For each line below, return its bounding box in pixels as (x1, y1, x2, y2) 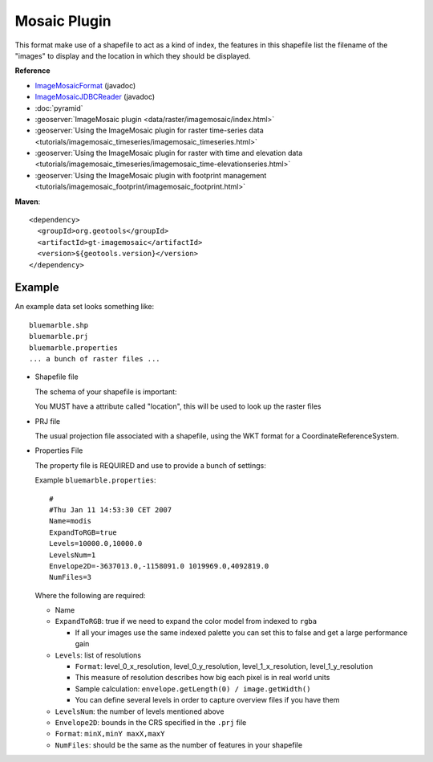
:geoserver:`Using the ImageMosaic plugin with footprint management (34, 170, 267, 180)
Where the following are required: (34, 590, 146, 600)
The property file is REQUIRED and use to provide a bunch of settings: (34, 460, 266, 470)
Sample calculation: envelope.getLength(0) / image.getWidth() (75, 683, 311, 694)
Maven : (14, 197, 41, 206)
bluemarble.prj (29, 332, 89, 341)
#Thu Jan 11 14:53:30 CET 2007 (49, 505, 172, 514)
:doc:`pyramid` (34, 103, 83, 112)
